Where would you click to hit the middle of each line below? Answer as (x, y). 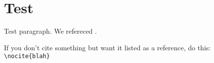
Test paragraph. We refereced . (51, 31)
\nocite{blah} (27, 56)
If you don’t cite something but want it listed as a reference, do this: (107, 47)
